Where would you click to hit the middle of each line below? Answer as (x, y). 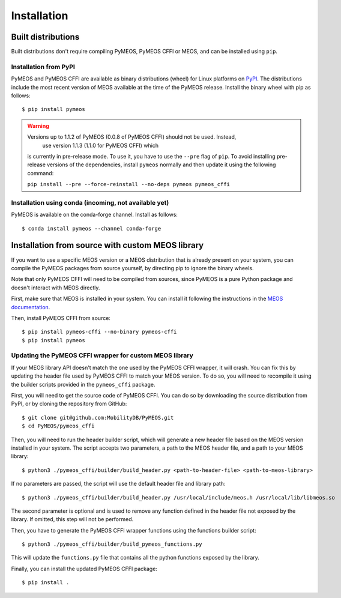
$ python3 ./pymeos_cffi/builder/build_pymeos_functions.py (112, 544)
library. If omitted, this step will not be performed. (72, 519)
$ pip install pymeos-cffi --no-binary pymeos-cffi (99, 332)
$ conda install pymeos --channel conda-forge (92, 228)
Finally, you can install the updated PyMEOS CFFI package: (84, 569)
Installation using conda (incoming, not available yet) (90, 202)
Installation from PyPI (43, 67)
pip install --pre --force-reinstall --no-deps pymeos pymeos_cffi (129, 184)
